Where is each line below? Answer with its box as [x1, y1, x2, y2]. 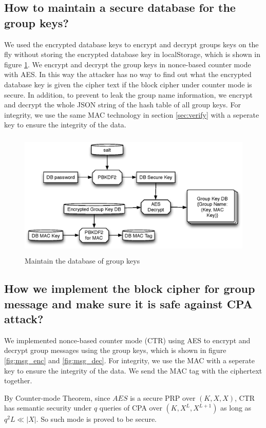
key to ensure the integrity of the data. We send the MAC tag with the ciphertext [4, 365, 262, 376]
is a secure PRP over [130, 392, 196, 403]
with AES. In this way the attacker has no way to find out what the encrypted [4, 69, 252, 80]
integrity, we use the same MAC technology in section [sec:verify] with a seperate [4, 109, 259, 120]
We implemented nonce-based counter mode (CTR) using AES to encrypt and [4, 334, 251, 345]
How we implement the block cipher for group [4, 281, 255, 296]
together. [4, 375, 32, 386]
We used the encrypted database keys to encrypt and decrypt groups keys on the [4, 39, 259, 49]
